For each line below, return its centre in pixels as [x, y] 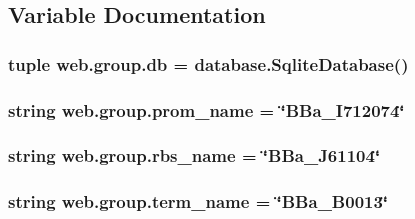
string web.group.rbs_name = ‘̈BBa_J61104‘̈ [194, 155]
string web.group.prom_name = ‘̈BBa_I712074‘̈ [206, 109]
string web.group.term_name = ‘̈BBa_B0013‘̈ [198, 201]
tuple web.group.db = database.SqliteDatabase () [208, 63]
